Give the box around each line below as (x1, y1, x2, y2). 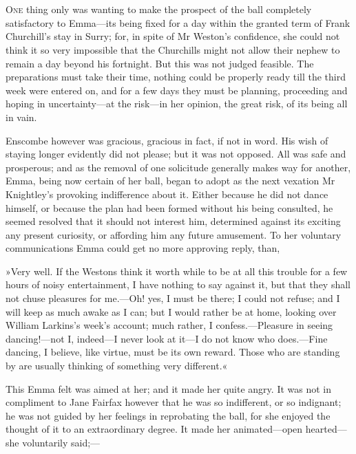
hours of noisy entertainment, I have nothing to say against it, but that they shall (6, 277, 350, 292)
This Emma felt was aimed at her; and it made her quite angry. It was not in (6, 381, 332, 396)
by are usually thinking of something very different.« (6, 358, 228, 373)
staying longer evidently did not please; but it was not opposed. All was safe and (6, 147, 346, 161)
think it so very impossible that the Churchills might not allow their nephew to (6, 42, 340, 56)
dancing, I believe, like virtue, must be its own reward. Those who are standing (6, 345, 340, 359)
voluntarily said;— (22, 435, 101, 449)
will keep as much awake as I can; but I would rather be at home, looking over (6, 304, 337, 318)
